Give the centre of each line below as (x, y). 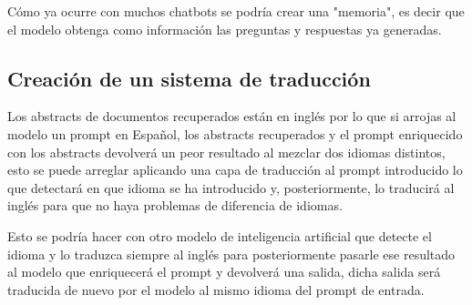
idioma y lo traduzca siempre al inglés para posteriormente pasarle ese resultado (231, 254)
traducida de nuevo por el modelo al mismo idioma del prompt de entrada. (216, 289)
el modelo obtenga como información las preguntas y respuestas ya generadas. (225, 29)
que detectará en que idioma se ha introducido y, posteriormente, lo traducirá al (231, 187)
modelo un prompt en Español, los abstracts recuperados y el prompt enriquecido (235, 133)
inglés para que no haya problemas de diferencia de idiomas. (175, 205)
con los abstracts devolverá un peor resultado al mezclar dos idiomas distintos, (226, 152)
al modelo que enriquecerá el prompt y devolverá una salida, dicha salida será (224, 272)
